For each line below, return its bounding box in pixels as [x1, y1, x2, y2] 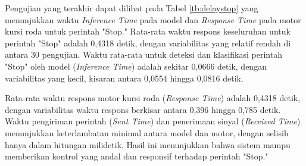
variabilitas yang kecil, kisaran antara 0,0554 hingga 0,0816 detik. [5, 71, 243, 84]
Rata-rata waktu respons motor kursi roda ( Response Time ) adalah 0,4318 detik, [5, 92, 301, 104]
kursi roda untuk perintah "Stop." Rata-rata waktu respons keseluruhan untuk [5, 25, 291, 37]
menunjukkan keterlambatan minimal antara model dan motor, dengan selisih [5, 126, 289, 139]
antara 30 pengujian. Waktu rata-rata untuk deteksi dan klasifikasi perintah [5, 48, 282, 61]
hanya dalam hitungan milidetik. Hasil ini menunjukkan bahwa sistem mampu [5, 138, 291, 151]
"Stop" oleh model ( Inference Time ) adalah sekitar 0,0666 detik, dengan [5, 59, 267, 72]
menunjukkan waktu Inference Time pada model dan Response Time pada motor [5, 13, 301, 26]
